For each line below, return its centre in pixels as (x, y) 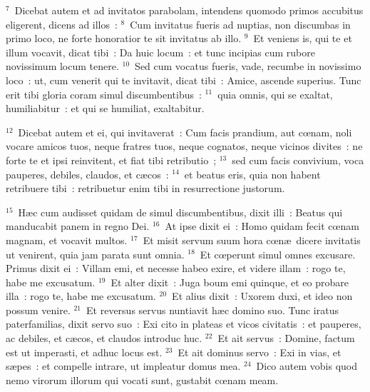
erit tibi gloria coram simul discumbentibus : (104, 94)
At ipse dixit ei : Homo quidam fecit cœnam (262, 226)
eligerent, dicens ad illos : (62, 24)
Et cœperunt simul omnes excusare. (278, 254)
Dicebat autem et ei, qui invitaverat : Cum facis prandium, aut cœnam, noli (185, 132)
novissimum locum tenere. (62, 66)
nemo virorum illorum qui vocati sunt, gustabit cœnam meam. (142, 380)
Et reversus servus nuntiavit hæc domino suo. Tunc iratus (212, 310)
